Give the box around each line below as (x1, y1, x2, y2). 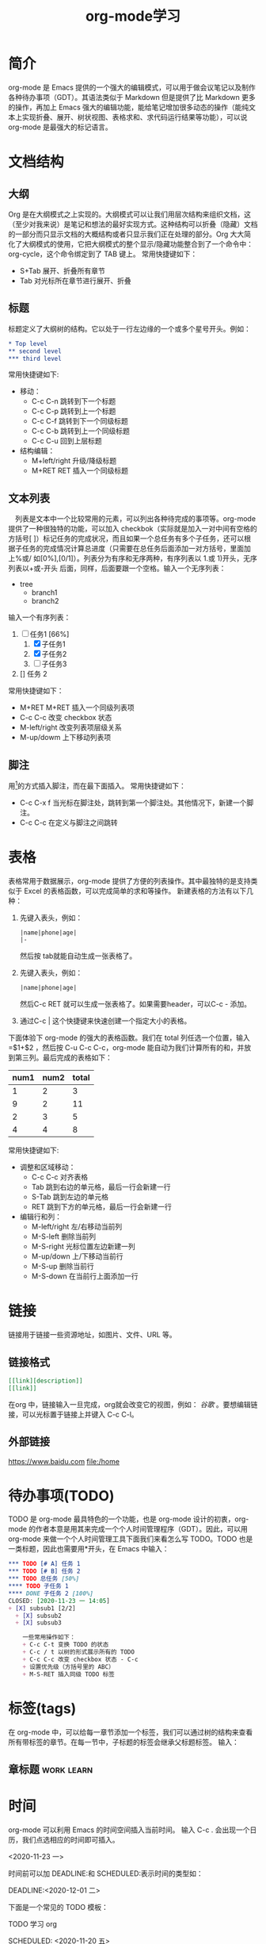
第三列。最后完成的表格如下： (14, 1053, 112, 1063)
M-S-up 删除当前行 (31, 1262, 94, 1271)
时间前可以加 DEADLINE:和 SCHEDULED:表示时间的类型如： (8, 1869, 203, 1878)
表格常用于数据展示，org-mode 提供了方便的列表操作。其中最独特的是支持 (8, 876, 251, 885)
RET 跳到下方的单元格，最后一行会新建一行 (31, 1202, 172, 1212)
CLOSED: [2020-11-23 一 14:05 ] (8, 1597, 111, 1605)
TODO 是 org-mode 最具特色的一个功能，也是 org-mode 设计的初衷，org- (8, 1514, 249, 1524)
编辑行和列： (19, 1212, 62, 1221)
